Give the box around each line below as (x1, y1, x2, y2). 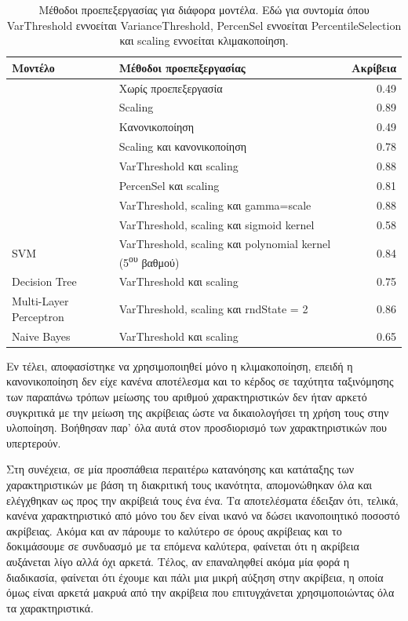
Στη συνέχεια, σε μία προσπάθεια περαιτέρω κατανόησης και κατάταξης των (6, 461, 355, 477)
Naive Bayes (12, 327, 71, 344)
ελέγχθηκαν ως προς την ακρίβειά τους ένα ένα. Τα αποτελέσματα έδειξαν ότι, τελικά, (6, 491, 399, 508)
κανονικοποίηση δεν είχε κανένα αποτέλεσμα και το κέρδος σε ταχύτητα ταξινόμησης (6, 373, 394, 389)
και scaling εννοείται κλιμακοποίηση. (119, 32, 289, 49)
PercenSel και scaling (118, 177, 220, 193)
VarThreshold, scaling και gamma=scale (118, 196, 311, 213)
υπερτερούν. (6, 434, 61, 451)
